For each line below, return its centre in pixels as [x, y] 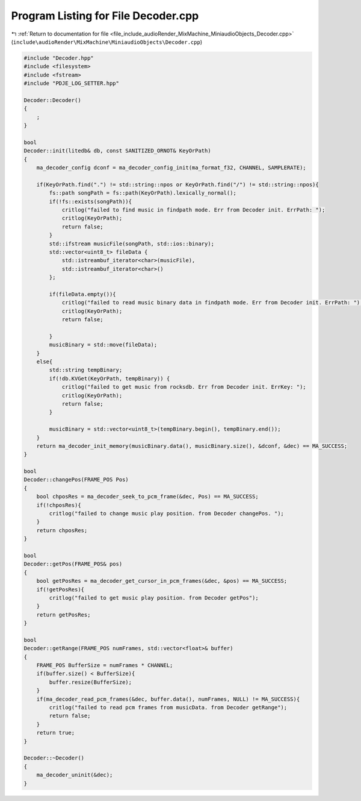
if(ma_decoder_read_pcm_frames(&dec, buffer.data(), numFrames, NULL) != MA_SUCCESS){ [168, 699]
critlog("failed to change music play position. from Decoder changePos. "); [166, 514]
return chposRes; [62, 530]
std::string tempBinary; [86, 370]
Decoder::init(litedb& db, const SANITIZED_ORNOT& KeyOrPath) [117, 151]
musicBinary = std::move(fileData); [103, 345]
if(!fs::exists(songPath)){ [91, 201]
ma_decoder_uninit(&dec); [75, 775]
